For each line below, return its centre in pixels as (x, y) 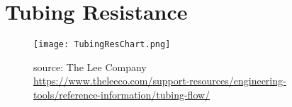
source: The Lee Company (90, 67)
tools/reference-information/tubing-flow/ (122, 94)
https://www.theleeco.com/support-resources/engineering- (160, 81)
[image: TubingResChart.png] (102, 45)
